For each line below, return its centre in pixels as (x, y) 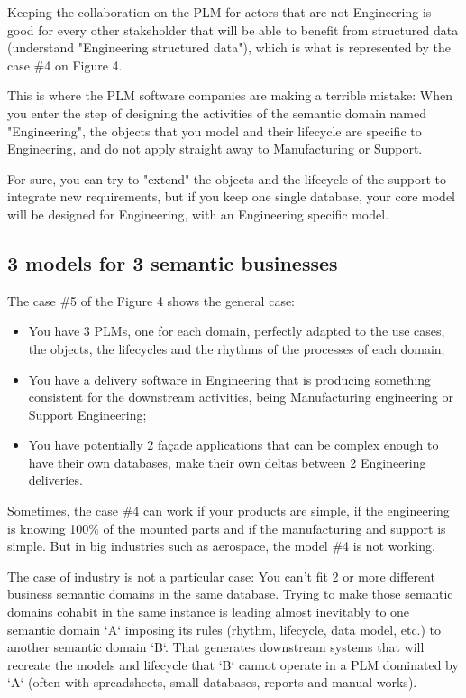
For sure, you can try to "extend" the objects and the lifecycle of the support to (227, 178)
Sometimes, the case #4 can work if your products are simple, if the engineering (228, 511)
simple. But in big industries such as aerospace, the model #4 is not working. (221, 546)
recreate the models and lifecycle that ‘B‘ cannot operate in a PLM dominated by (233, 664)
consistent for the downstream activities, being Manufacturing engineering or (241, 397)
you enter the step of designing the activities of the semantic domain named (217, 112)
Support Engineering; (87, 414)
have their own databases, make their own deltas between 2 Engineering (227, 462)
